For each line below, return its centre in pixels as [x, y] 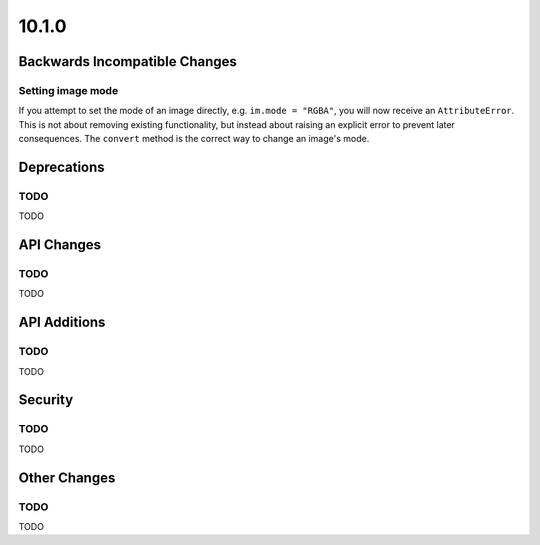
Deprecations [61, 166]
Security [46, 400]
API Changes [60, 245]
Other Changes [67, 477]
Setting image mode [68, 90]
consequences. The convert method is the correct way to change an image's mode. [194, 139]
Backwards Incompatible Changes [127, 61]
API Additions [62, 322]
